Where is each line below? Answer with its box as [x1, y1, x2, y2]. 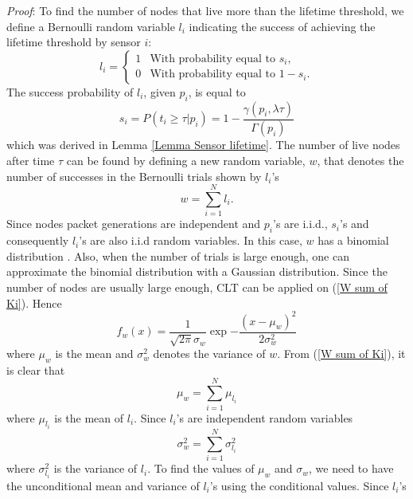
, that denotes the [317, 152, 404, 169]
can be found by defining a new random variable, [66, 152, 306, 169]
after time [6, 152, 55, 169]
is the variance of [53, 460, 138, 477]
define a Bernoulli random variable [6, 18, 175, 34]
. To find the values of [147, 460, 255, 477]
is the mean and [55, 345, 134, 362]
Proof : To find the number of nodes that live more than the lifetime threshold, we [6, 2, 404, 18]
